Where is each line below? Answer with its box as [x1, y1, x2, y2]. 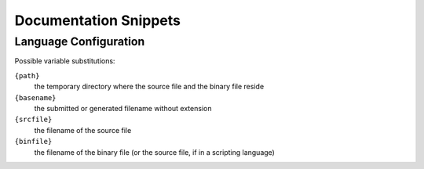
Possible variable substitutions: [14, 56, 115, 66]
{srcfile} [14, 115, 53, 124]
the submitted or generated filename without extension [34, 103, 212, 113]
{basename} [14, 93, 57, 102]
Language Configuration [14, 34, 145, 49]
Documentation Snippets [14, 12, 181, 29]
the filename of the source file [34, 125, 132, 135]
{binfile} [14, 137, 53, 146]
